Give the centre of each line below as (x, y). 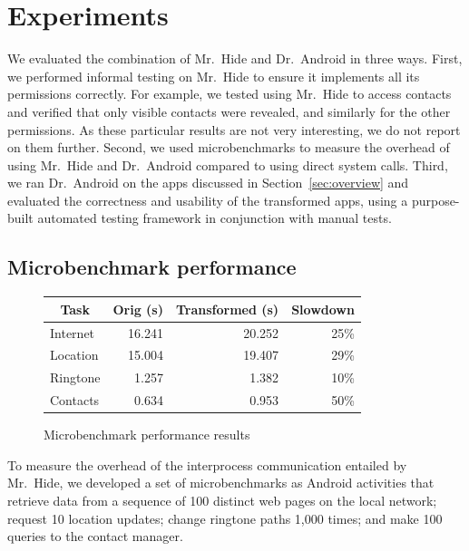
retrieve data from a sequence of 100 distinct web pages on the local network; (222, 501)
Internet (73, 332)
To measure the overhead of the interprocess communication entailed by (207, 464)
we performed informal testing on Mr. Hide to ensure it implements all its (214, 76)
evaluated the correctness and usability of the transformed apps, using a (208, 200)
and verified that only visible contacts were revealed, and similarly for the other (229, 111)
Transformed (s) (227, 309)
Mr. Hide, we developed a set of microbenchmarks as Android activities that (221, 483)
